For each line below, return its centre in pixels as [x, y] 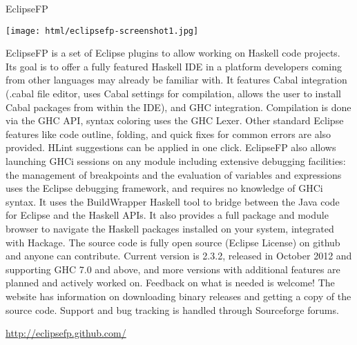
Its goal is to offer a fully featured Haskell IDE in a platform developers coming [174, 66]
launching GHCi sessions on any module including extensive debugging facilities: [176, 161]
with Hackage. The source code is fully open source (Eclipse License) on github [173, 242]
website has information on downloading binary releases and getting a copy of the [178, 296]
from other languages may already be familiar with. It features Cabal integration [176, 80]
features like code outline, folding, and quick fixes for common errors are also [168, 134]
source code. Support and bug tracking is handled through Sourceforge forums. [172, 309]
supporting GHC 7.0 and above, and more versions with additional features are [173, 269]
